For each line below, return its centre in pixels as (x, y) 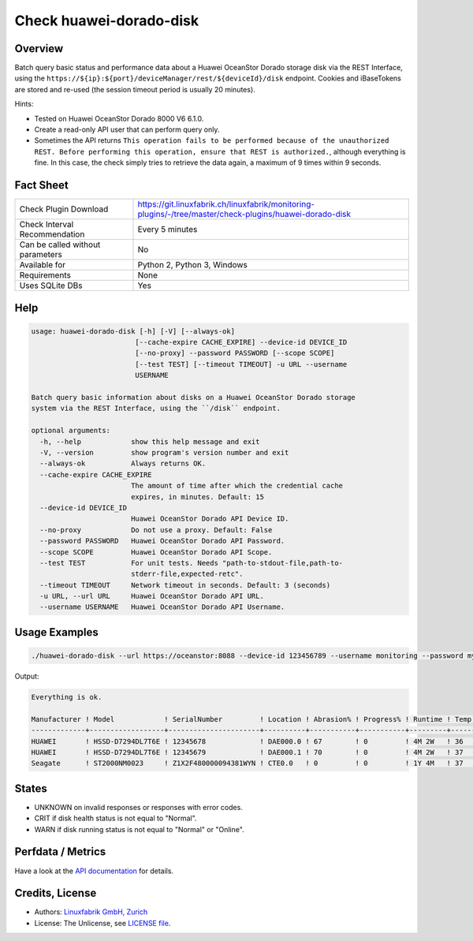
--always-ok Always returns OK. (123, 464)
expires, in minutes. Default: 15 (197, 497)
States (31, 788)
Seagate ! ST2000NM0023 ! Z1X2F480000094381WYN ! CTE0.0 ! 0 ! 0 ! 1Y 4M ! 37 (248, 764)
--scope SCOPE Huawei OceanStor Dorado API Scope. (156, 552)
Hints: (24, 104)
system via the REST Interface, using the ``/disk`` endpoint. (156, 409)
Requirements (45, 275)
